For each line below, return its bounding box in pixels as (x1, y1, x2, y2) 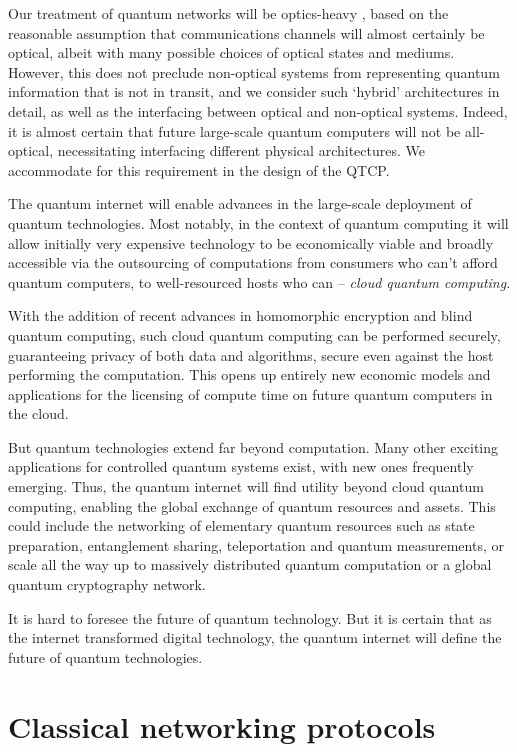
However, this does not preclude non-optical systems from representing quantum (8, 61, 500, 82)
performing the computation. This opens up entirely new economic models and (8, 364, 491, 385)
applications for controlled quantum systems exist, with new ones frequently (8, 456, 474, 477)
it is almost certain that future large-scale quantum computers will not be (8, 120, 461, 141)
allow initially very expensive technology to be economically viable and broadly (8, 232, 494, 253)
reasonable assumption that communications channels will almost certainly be (8, 22, 485, 43)
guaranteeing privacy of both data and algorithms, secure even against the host (8, 344, 494, 365)
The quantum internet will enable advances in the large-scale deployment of (8, 193, 472, 214)
